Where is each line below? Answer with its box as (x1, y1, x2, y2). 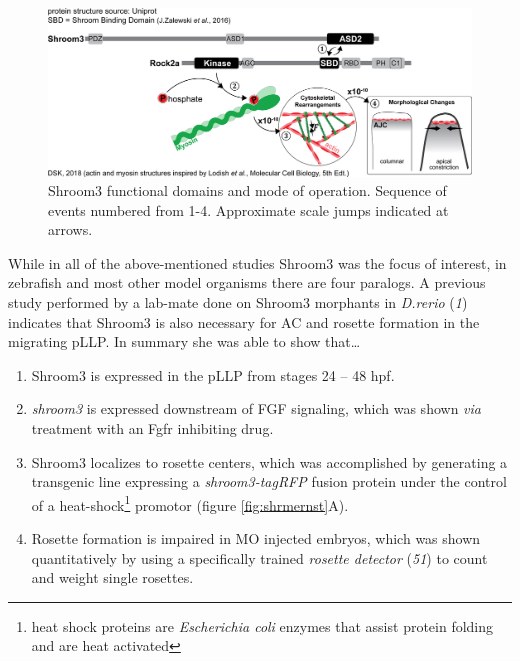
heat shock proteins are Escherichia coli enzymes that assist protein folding (31, 615, 494, 636)
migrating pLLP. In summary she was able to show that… (8, 331, 361, 352)
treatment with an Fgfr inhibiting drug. (31, 418, 274, 439)
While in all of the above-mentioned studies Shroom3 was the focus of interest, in (8, 252, 507, 273)
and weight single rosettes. (31, 567, 194, 588)
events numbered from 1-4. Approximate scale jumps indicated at (48, 199, 449, 220)
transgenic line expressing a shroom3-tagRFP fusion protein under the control (31, 471, 507, 492)
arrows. (48, 219, 93, 240)
